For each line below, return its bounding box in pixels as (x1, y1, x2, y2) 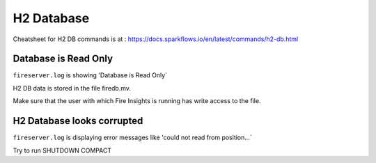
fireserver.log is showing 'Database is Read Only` (13, 71, 167, 79)
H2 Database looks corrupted (13, 115, 143, 127)
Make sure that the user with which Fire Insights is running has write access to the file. (13, 97, 261, 105)
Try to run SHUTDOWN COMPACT (13, 146, 111, 155)
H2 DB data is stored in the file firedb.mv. (13, 84, 132, 92)
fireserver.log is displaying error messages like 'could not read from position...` (13, 133, 252, 142)
